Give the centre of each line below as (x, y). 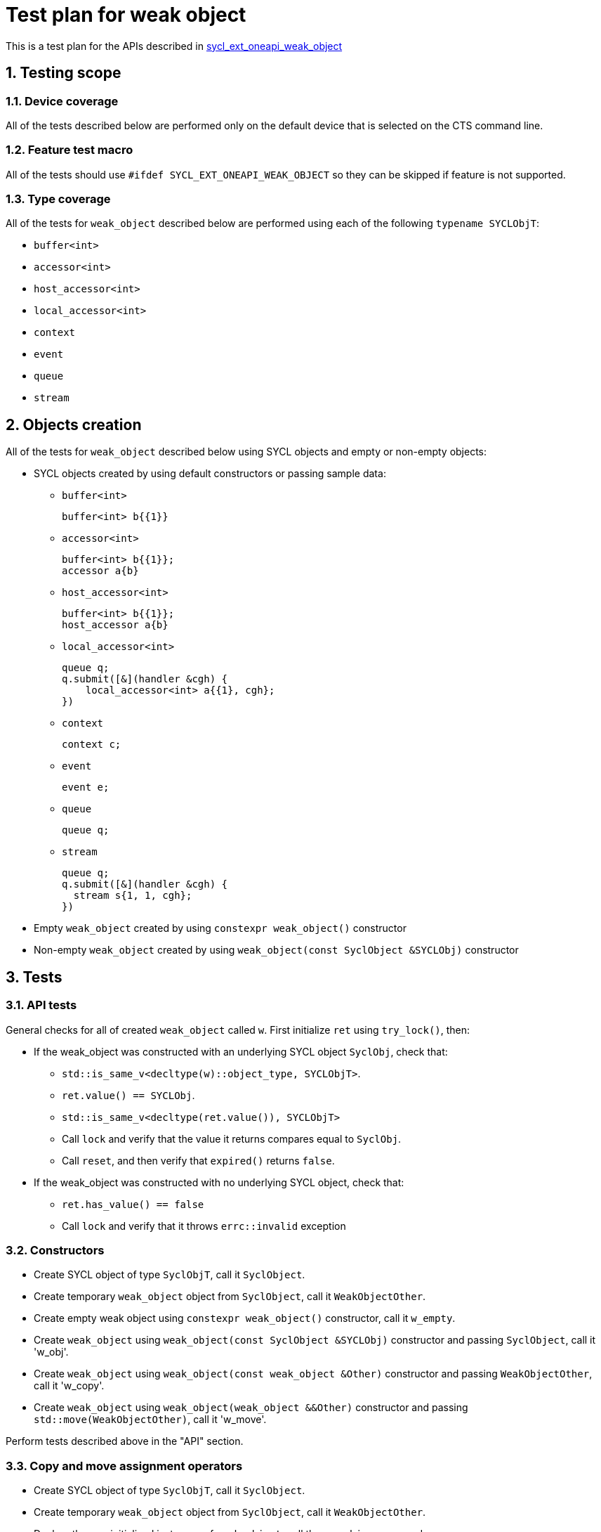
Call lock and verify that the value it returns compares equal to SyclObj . (232, 1138)
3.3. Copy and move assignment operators (124, 1466)
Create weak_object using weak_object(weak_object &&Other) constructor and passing (251, 1408)
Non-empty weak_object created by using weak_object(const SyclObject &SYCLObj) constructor (276, 950)
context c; (92, 745)
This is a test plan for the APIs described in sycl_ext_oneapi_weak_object (174, 46)
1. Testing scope (64, 73)
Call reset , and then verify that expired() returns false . (198, 1160)
